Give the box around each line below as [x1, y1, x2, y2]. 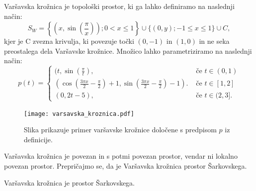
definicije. [24, 134, 53, 144]
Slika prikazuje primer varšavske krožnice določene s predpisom [24, 124, 217, 135]
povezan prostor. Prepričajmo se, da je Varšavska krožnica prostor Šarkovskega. [4, 161, 247, 171]
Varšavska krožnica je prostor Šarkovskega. [4, 177, 135, 188]
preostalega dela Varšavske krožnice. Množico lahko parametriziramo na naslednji [4, 45, 252, 56]
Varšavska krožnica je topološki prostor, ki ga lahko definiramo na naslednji [4, 1, 235, 11]
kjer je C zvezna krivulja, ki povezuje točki [4, 36, 134, 46]
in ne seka [199, 36, 230, 46]
